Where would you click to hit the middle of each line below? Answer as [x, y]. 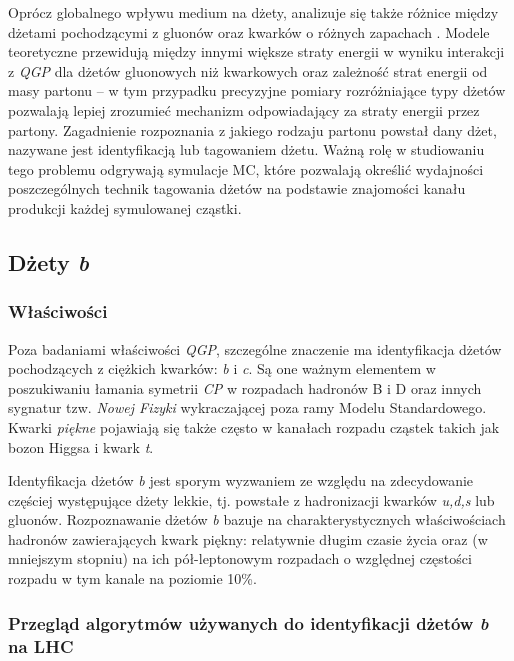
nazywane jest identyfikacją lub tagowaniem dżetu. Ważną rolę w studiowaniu [246, 149]
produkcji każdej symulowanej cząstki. [125, 207]
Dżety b [49, 261]
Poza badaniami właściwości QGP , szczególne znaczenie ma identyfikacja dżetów [255, 348]
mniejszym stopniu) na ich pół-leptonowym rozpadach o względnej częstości [240, 558]
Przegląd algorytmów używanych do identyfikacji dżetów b [248, 622]
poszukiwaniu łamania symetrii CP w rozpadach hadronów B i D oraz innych [245, 387]
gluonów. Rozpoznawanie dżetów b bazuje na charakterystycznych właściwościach [257, 519]
